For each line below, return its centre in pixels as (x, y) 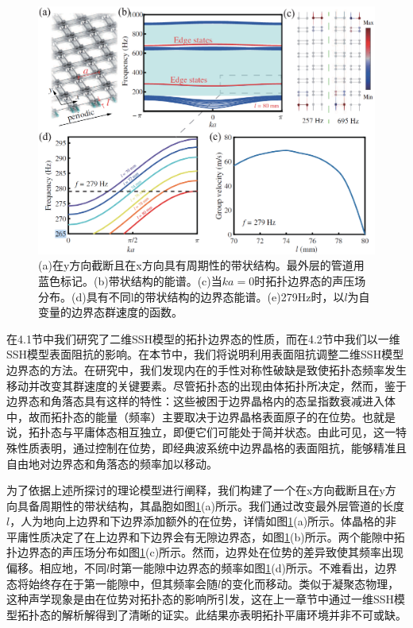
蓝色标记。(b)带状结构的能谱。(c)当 (130, 280)
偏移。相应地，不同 (56, 568)
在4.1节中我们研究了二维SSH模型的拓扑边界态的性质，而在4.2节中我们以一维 (203, 338)
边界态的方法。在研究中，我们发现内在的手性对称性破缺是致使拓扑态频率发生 (206, 369)
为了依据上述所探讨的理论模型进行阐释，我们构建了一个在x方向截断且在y (196, 490)
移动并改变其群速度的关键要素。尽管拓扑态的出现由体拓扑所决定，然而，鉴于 (206, 385)
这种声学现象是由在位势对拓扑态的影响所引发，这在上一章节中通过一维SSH (201, 599)
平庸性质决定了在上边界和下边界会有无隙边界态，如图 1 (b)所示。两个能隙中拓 (206, 536)
